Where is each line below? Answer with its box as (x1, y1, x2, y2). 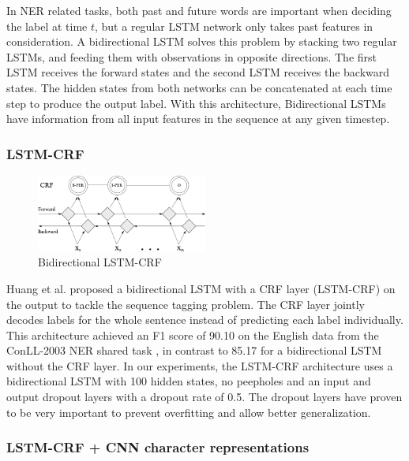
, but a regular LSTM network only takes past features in (95, 17, 373, 34)
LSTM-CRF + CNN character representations (6, 437, 310, 457)
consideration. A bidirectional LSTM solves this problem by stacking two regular (6, 33, 397, 50)
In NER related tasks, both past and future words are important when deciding (6, 2, 392, 18)
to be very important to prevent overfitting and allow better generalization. (6, 403, 371, 420)
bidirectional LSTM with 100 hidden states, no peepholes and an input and (6, 373, 371, 389)
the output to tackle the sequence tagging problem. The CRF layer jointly (6, 296, 365, 312)
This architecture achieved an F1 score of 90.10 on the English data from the (6, 326, 379, 343)
